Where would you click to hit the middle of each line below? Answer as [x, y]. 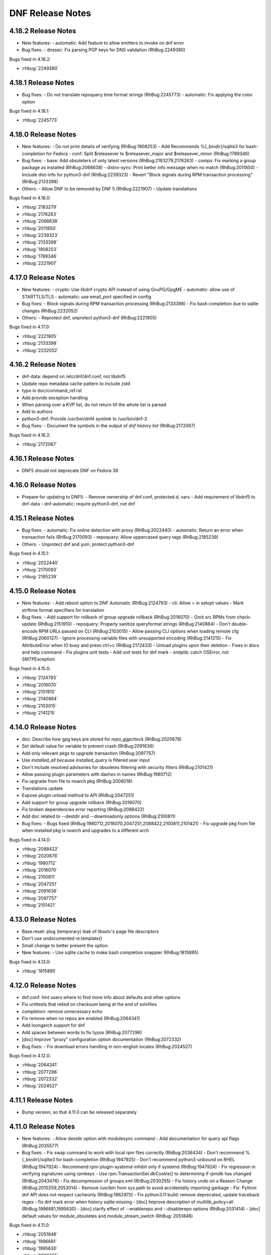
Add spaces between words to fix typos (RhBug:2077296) [82, 1032]
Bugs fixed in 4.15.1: [29, 553]
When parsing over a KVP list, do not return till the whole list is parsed [94, 405]
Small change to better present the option [65, 945]
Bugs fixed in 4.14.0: [30, 840]
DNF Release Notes [50, 13]
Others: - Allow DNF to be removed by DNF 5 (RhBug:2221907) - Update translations [109, 189]
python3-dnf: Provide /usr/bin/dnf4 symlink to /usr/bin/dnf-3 [85, 419]
